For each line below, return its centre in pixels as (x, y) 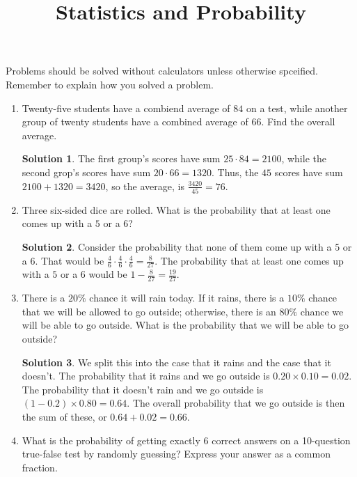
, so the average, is (145, 186)
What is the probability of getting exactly (111, 440)
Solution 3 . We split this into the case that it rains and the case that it (176, 362)
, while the (304, 158)
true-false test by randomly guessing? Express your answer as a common (176, 454)
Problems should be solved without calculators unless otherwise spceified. (162, 71)
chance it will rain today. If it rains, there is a (187, 298)
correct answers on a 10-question (281, 440)
